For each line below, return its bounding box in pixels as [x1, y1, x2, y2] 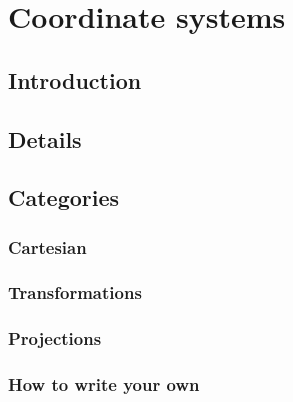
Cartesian [8, 234, 87, 259]
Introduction [8, 64, 142, 95]
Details [8, 123, 82, 154]
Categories [8, 182, 120, 213]
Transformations [8, 280, 142, 305]
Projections [8, 326, 102, 351]
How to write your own [8, 372, 200, 397]
